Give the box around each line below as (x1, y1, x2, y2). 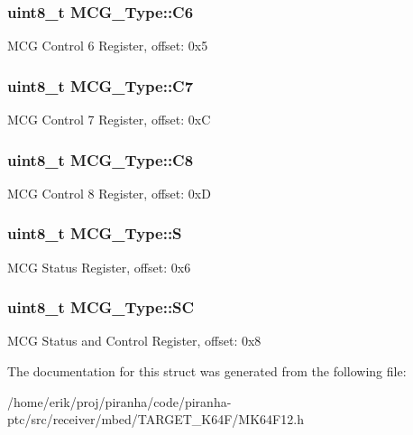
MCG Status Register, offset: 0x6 (7, 257, 191, 276)
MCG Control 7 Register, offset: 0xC (7, 110, 211, 129)
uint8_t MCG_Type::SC (7, 296, 195, 319)
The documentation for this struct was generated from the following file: (7, 362, 407, 381)
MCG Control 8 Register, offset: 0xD (7, 183, 211, 202)
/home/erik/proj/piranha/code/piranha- (7, 392, 232, 411)
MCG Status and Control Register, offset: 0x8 (7, 331, 262, 350)
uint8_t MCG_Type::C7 (7, 74, 194, 97)
